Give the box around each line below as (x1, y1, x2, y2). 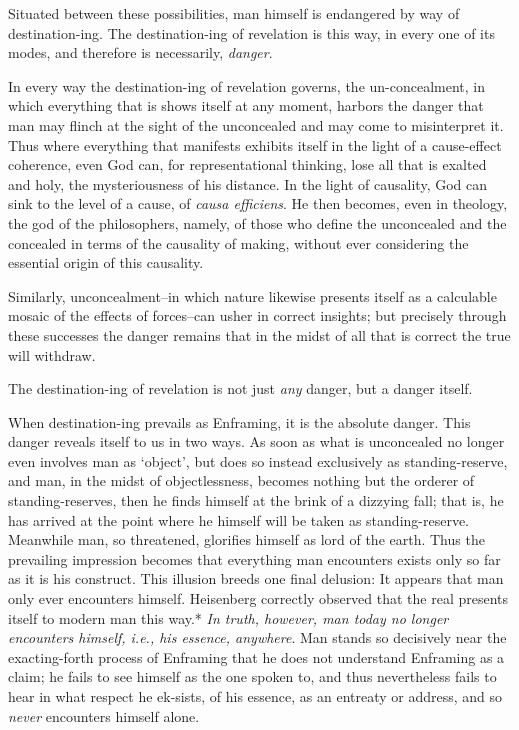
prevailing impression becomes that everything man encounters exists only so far (8, 548, 501, 569)
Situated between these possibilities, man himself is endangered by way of (8, 3, 460, 23)
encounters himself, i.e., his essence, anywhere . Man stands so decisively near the (8, 627, 507, 648)
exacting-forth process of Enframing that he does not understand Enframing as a (8, 646, 505, 667)
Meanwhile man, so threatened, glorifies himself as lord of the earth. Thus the (8, 529, 485, 550)
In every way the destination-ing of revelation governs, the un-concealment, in (8, 75, 486, 96)
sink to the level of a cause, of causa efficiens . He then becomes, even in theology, (8, 193, 508, 214)
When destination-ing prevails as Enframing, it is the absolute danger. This (8, 411, 471, 432)
